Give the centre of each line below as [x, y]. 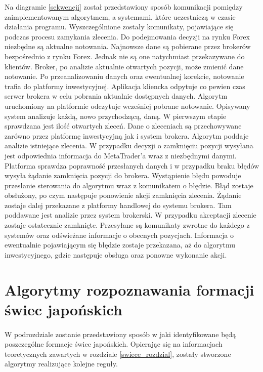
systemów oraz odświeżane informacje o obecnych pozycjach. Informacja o [119, 235]
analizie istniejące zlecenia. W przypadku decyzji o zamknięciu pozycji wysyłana [129, 146]
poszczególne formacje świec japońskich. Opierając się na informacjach [114, 344]
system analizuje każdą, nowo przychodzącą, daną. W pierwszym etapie [116, 116]
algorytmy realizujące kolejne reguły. [61, 364]
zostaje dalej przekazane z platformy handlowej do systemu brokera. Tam [118, 205]
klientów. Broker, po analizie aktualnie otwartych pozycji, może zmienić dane [124, 66]
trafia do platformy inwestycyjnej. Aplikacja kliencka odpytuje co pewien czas [125, 86]
